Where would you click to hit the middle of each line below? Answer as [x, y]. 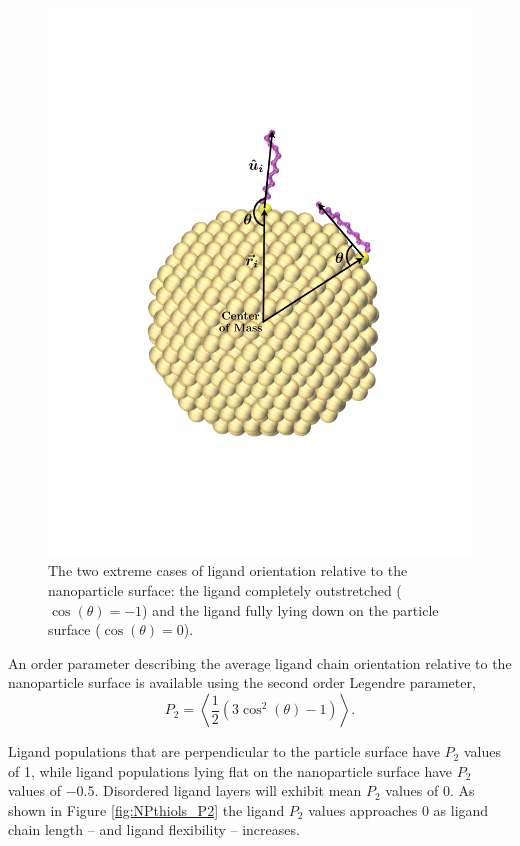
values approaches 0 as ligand [398, 809]
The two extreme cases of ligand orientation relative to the [228, 570]
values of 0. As [430, 790]
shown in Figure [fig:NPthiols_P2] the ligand [146, 809]
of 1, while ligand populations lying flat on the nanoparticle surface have [230, 770]
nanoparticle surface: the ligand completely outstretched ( [225, 590]
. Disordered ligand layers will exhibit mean [228, 790]
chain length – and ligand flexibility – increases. [154, 829]
